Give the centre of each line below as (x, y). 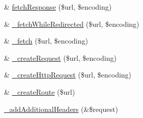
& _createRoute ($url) (40, 91)
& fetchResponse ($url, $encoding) (58, 7)
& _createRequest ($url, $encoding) (60, 57)
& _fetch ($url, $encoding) (46, 41)
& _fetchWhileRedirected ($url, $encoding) (72, 24)
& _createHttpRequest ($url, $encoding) (68, 75)
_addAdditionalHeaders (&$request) (61, 109)
